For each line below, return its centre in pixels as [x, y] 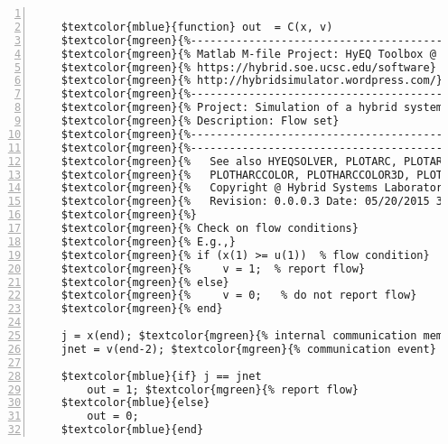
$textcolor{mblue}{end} [132, 430]
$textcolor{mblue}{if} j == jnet [161, 376]
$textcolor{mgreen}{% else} [145, 282]
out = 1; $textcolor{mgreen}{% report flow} [223, 389]
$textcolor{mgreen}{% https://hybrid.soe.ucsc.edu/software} [248, 67]
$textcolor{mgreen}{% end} [142, 309]
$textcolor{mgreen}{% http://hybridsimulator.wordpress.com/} [252, 81]
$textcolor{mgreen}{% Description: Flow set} [200, 121]
